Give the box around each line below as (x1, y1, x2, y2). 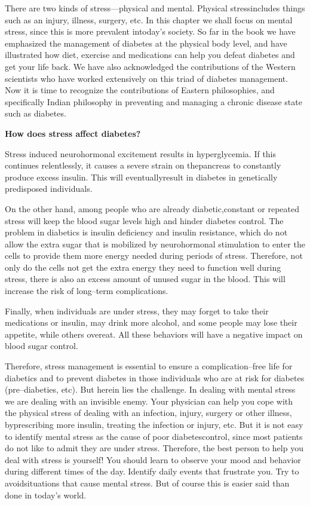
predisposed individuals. (5, 182, 93, 195)
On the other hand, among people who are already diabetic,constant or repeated (5, 202, 300, 215)
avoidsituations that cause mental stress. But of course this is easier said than (5, 476, 290, 489)
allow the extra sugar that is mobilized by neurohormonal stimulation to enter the (5, 237, 305, 250)
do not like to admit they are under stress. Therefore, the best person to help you (5, 442, 303, 454)
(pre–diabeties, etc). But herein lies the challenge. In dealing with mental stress (5, 383, 296, 396)
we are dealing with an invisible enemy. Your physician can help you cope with (5, 394, 293, 407)
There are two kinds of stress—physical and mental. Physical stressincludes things (5, 2, 305, 14)
